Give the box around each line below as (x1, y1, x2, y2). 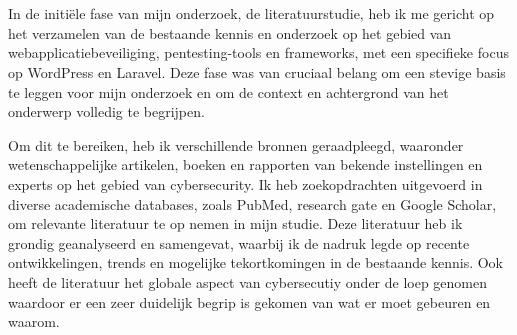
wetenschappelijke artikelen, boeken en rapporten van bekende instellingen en (8, 154, 483, 175)
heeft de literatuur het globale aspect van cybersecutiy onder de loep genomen (8, 271, 488, 292)
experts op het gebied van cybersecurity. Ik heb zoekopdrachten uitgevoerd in (8, 173, 483, 194)
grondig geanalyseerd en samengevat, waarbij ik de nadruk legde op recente (8, 232, 470, 253)
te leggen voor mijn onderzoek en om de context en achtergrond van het (8, 81, 449, 102)
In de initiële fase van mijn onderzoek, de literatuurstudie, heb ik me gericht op (8, 3, 495, 24)
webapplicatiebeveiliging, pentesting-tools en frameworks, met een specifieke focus (8, 42, 509, 63)
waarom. (8, 311, 60, 332)
